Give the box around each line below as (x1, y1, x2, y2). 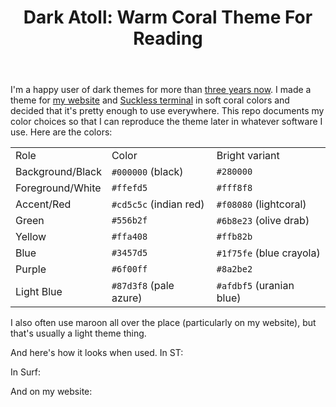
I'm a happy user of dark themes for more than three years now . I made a (10, 84, 312, 96)
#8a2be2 (216, 264, 253, 275)
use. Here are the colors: (10, 126, 113, 138)
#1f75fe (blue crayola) (216, 246, 321, 260)
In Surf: (10, 366, 41, 378)
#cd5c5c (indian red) (111, 197, 205, 211)
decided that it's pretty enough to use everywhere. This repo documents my (10, 105, 325, 117)
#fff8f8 (216, 182, 253, 194)
